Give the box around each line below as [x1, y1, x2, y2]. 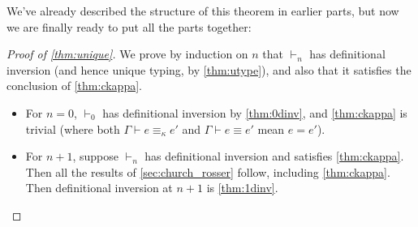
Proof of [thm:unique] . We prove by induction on [6, 45, 248, 62]
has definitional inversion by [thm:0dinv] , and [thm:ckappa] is [102, 104, 407, 121]
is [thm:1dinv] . [206, 179, 278, 196]
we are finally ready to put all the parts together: [6, 18, 252, 35]
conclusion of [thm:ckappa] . [6, 77, 142, 94]
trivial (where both [25, 120, 120, 137]
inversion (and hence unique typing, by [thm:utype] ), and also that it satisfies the [6, 61, 412, 78]
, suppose [72, 148, 119, 165]
